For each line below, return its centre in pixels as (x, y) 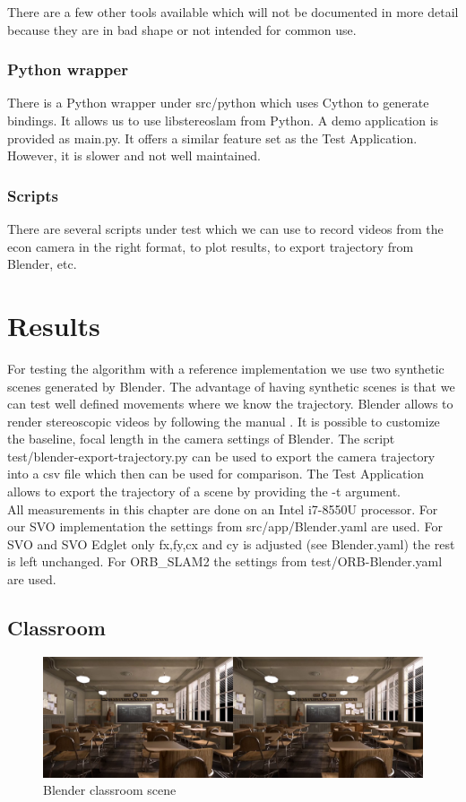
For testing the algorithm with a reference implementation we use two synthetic (226, 368)
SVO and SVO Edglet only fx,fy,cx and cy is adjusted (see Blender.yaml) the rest (231, 543)
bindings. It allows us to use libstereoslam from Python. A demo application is (223, 120)
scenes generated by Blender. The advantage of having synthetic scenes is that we (231, 386)
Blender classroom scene (110, 790)
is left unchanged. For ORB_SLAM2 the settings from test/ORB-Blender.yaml (225, 561)
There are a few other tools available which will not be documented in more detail (233, 12)
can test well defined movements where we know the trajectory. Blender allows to (230, 404)
